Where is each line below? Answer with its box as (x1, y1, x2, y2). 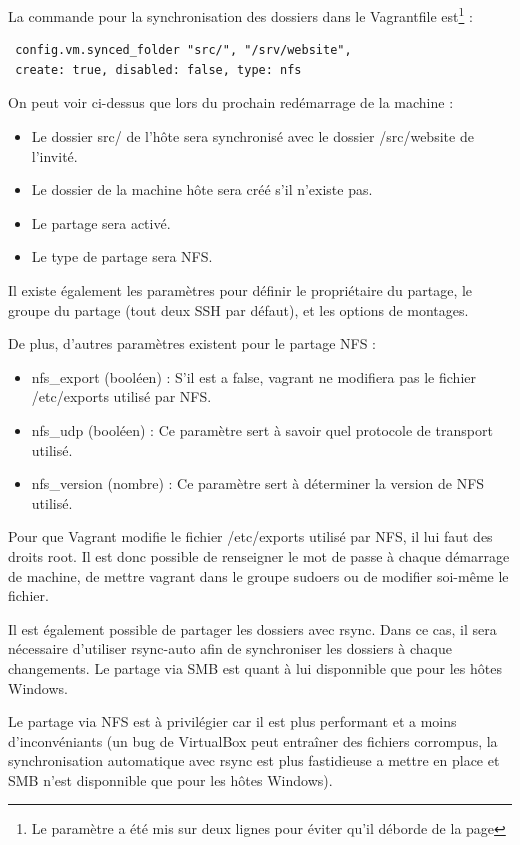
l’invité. (31, 145, 78, 166)
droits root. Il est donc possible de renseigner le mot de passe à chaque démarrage (8, 545, 510, 566)
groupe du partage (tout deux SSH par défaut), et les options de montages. (8, 299, 469, 320)
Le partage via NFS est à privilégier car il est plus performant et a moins (8, 711, 457, 732)
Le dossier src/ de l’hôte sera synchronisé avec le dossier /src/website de (31, 126, 474, 147)
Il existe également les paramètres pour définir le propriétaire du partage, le (8, 280, 473, 300)
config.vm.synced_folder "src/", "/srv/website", (15, 43, 352, 58)
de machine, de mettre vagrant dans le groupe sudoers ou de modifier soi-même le (8, 565, 509, 586)
